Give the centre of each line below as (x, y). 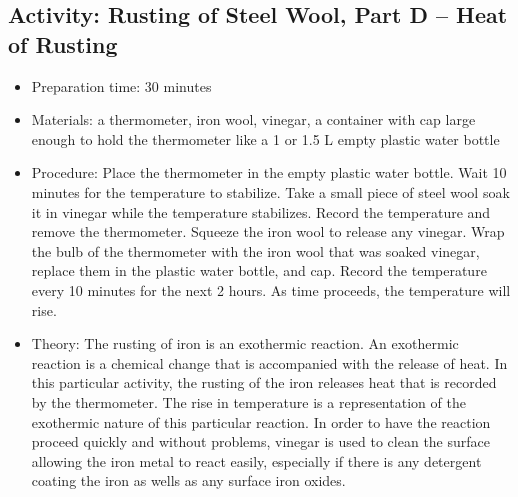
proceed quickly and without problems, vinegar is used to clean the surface (260, 441)
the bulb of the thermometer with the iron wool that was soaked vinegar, (255, 250)
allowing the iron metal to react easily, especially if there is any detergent (256, 460)
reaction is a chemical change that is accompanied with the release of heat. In (269, 362)
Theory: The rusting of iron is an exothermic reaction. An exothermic (245, 343)
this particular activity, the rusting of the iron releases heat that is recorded (264, 382)
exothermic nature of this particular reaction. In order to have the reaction (261, 421)
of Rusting (63, 43)
